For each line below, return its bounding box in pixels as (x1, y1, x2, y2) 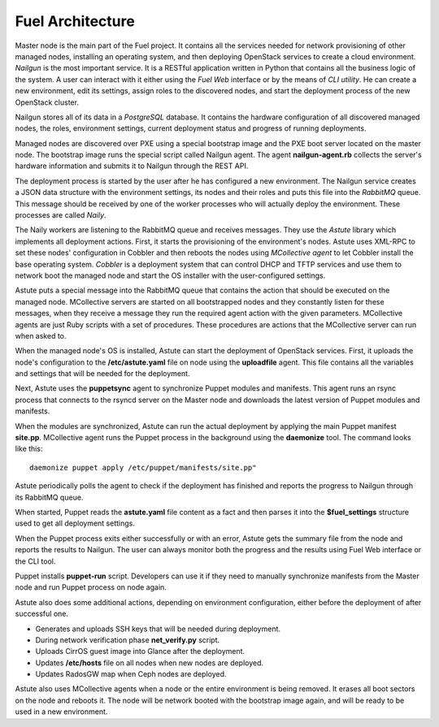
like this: (15, 444, 43, 454)
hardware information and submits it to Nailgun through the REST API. (15, 161, 249, 171)
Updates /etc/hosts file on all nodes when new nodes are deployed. (35, 658, 264, 668)
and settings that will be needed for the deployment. (15, 369, 190, 379)
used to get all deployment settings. (15, 518, 136, 528)
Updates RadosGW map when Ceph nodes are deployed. (35, 669, 227, 679)
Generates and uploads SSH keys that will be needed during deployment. (35, 624, 280, 634)
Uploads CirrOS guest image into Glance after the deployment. (35, 647, 246, 656)
